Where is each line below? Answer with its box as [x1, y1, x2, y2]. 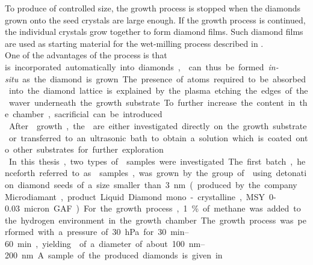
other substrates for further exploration [13, 143, 164, 156]
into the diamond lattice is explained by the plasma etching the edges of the [8, 84, 308, 97]
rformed [5, 225, 34, 238]
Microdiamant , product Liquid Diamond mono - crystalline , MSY [5, 190, 265, 203]
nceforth [5, 166, 36, 179]
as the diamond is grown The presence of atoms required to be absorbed [22, 72, 306, 85]
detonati [276, 166, 307, 179]
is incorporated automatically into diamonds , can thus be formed [5, 60, 264, 73]
